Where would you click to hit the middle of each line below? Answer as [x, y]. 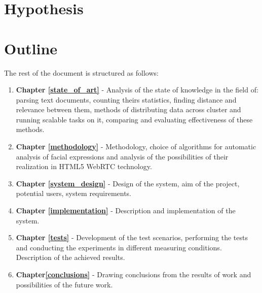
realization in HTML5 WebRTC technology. [84, 166]
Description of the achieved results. [70, 257]
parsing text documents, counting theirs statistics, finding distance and [126, 99]
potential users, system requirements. [74, 193]
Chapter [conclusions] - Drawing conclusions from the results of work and [134, 274]
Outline [31, 48]
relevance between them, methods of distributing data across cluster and [128, 109]
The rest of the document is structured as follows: [81, 72]
